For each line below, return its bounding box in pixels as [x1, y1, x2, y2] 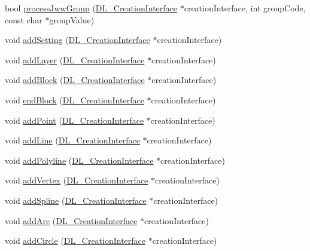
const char [5, 13, 42, 26]
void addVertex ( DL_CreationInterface [5, 174, 148, 186]
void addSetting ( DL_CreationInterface [5, 33, 150, 46]
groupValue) [49, 13, 95, 26]
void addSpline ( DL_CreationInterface [5, 194, 147, 206]
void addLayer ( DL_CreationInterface [5, 53, 145, 66]
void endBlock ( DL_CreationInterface [5, 93, 144, 106]
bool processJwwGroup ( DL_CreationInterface [5, 2, 178, 14]
